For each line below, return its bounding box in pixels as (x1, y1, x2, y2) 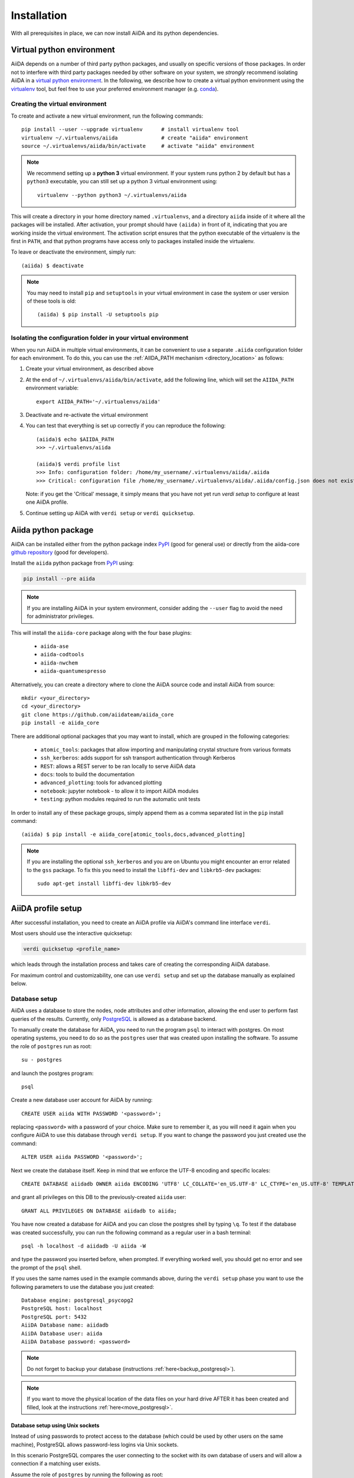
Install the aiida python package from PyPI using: (11, 559, 134, 567)
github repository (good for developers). (11, 549, 109, 556)
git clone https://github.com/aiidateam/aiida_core (21, 711, 174, 718)
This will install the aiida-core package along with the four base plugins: (11, 629, 192, 636)
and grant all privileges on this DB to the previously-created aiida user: (11, 1194, 186, 1201)
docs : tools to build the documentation (40, 771, 135, 778)
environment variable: (25, 384, 79, 391)
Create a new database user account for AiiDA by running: (11, 1097, 153, 1104)
